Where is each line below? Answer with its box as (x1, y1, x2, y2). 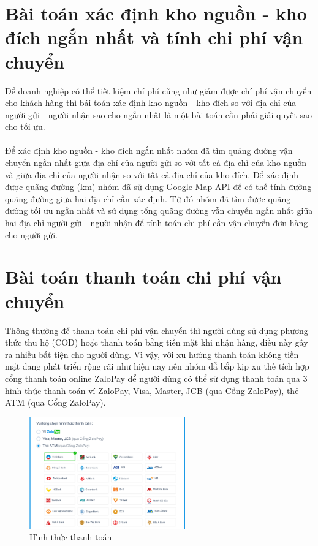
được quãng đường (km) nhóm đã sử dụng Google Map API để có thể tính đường (5, 180, 312, 193)
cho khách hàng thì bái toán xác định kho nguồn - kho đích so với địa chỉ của (5, 96, 297, 109)
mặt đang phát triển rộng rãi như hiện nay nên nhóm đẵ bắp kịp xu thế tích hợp (5, 360, 309, 373)
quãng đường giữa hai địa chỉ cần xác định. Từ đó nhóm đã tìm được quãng (5, 192, 291, 205)
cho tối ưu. (5, 120, 45, 133)
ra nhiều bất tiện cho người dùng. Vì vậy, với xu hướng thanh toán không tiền (5, 347, 299, 360)
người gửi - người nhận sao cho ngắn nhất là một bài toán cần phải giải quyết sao (5, 108, 312, 121)
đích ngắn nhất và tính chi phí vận (5, 25, 303, 50)
